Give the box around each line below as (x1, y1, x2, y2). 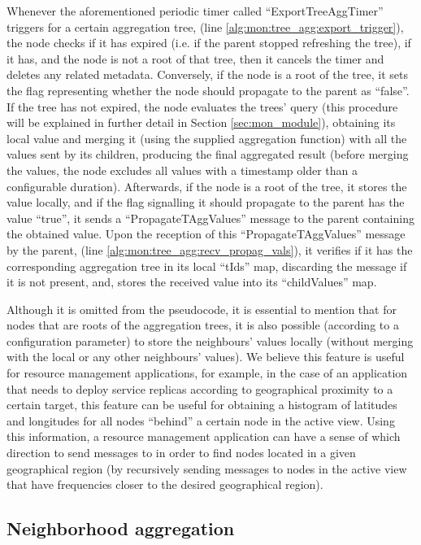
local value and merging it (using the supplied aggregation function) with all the (7, 129, 407, 146)
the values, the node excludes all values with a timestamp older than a (7, 161, 358, 178)
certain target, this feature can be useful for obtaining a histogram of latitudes (7, 396, 397, 413)
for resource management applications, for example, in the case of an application (7, 364, 408, 381)
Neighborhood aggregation (7, 516, 235, 541)
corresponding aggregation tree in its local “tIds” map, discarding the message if (7, 257, 407, 274)
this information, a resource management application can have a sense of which (7, 428, 401, 445)
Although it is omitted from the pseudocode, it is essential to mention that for (7, 300, 397, 317)
